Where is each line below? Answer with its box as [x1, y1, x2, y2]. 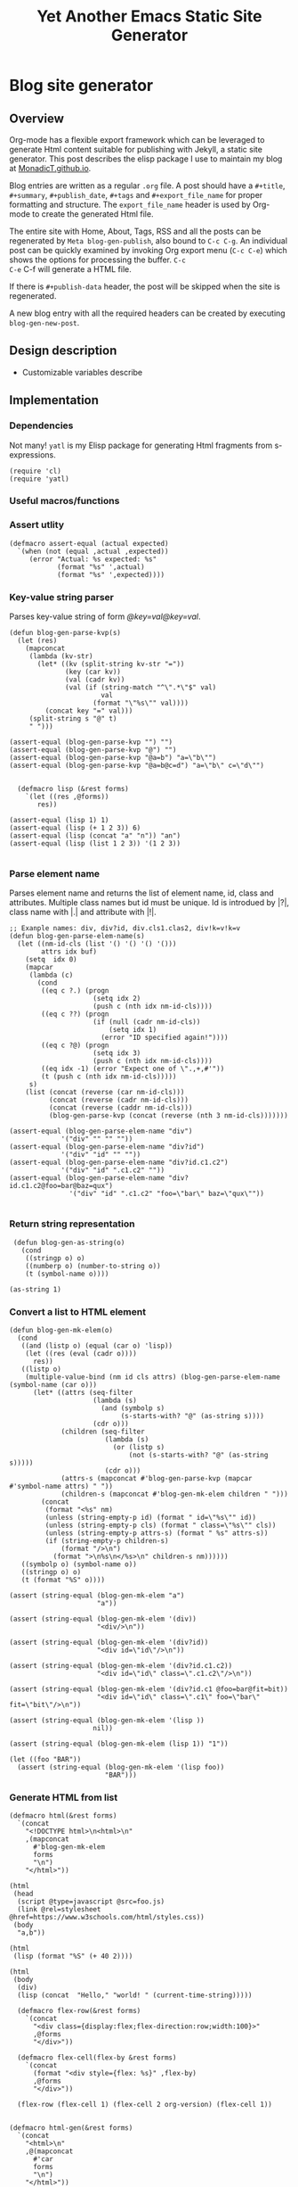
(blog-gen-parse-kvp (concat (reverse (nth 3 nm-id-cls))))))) [48, 1111, 289, 1120]
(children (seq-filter [60, 1427, 145, 1436]
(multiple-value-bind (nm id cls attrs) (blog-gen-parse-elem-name [25, 1372, 280, 1382]
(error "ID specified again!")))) [101, 1033, 229, 1043]
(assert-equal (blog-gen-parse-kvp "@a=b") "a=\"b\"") [9, 754, 217, 763]
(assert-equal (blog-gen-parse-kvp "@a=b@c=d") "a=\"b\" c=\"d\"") [9, 761, 265, 771]
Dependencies [9, 419, 74, 432]
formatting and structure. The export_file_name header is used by [9, 199, 251, 210]
